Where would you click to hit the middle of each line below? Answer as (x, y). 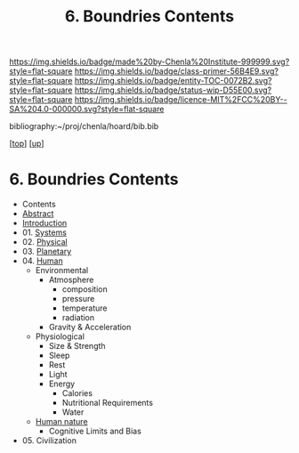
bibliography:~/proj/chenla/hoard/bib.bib (84, 126)
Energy (62, 384)
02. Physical (45, 242)
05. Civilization (49, 441)
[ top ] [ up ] (27, 143)
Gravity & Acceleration (90, 328)
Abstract (38, 214)
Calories (77, 393)
